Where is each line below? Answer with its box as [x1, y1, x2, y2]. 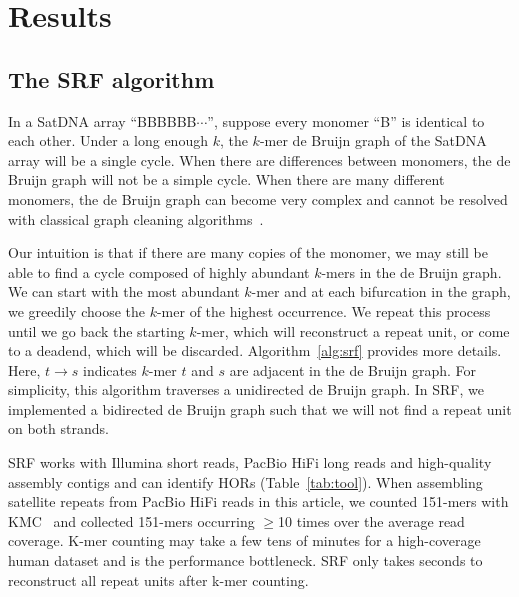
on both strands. [8, 418, 109, 439]
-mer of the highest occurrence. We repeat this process [156, 300, 491, 321]
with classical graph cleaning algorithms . [8, 208, 264, 229]
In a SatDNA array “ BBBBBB [8, 110, 197, 131]
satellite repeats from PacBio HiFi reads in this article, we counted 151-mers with [8, 491, 509, 512]
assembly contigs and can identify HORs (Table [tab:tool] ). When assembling [8, 471, 483, 492]
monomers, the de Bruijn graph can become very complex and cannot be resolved [8, 188, 508, 209]
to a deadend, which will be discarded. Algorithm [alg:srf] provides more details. [8, 340, 502, 361]
